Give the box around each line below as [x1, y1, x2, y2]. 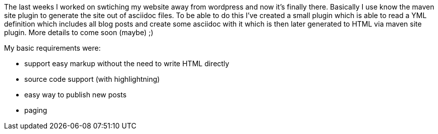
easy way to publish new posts [24, 90, 127, 99]
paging [24, 106, 47, 114]
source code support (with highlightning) [24, 75, 160, 83]
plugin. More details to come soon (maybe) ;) [4, 28, 153, 37]
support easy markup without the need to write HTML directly [24, 59, 230, 68]
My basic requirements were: [4, 44, 101, 52]
